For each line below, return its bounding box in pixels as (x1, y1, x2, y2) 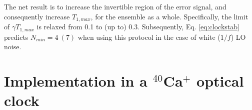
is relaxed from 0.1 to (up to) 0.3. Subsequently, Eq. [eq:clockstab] (36, 21, 239, 32)
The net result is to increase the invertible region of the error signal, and (4, 1, 226, 11)
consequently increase (4, 11, 70, 21)
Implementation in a (4, 70, 147, 91)
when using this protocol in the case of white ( (77, 31, 220, 42)
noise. (4, 41, 21, 52)
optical (196, 70, 244, 91)
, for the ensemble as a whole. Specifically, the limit (90, 11, 248, 21)
